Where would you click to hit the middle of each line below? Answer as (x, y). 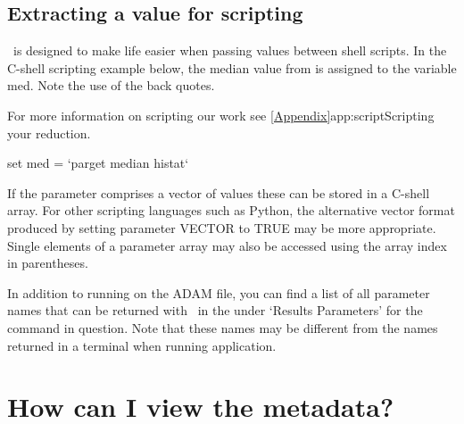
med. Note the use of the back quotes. (111, 85)
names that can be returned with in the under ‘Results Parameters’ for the (215, 310)
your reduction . (49, 133)
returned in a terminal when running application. (142, 345)
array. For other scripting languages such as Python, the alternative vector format (231, 210)
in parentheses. (48, 263)
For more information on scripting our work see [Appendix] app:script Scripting (221, 115)
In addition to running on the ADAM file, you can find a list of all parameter (219, 292)
